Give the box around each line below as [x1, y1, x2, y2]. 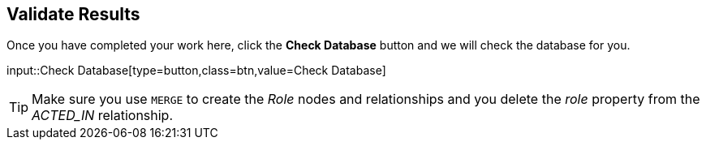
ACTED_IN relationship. [32, 107, 174, 124]
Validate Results [6, 4, 140, 24]
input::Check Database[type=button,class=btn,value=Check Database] [6, 63, 386, 78]
